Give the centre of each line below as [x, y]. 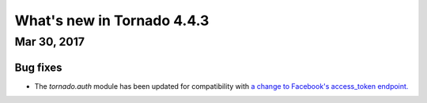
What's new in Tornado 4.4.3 [112, 20]
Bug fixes [38, 67]
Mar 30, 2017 [50, 42]
